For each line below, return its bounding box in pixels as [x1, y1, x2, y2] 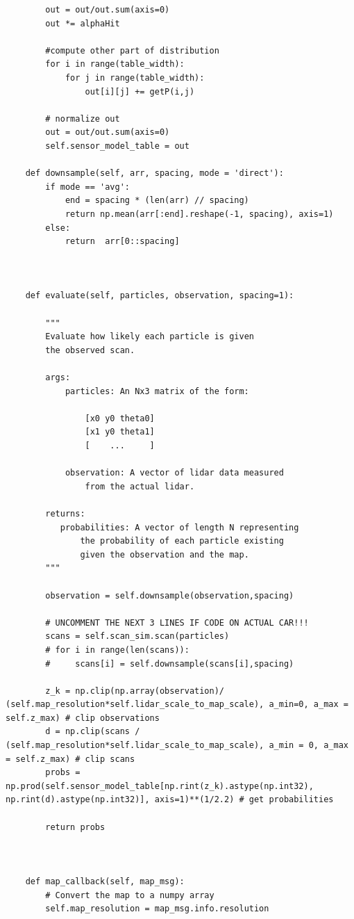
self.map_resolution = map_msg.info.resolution [45, 904, 269, 914]
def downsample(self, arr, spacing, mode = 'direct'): [25, 168, 284, 179]
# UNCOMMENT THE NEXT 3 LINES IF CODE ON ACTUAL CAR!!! [45, 617, 309, 628]
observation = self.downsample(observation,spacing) [45, 590, 294, 601]
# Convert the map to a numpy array [45, 890, 214, 900]
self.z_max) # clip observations [6, 713, 160, 723]
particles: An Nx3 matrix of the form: [65, 386, 249, 396]
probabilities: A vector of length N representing [60, 522, 299, 532]
